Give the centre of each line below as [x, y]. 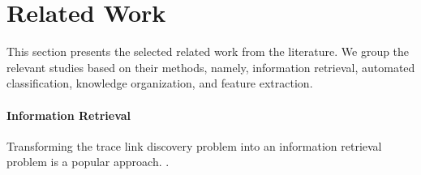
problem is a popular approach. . [88, 162]
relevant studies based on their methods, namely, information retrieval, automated [211, 67]
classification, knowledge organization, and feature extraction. [160, 83]
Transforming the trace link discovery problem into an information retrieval [194, 145]
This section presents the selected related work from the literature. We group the [208, 51]
